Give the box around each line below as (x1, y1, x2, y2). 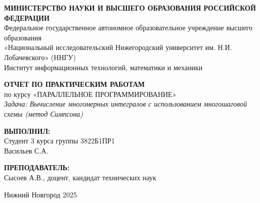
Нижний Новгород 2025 (4, 189, 77, 199)
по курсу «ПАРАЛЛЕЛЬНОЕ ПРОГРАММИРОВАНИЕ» (4, 88, 177, 99)
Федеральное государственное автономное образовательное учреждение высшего (4, 22, 253, 33)
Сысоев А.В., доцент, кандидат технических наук (4, 172, 156, 182)
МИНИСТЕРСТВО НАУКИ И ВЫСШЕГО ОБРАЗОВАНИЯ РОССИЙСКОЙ (4, 3, 256, 13)
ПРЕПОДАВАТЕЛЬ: (4, 162, 70, 173)
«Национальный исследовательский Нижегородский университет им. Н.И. (4, 42, 232, 53)
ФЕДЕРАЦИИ (4, 12, 50, 23)
